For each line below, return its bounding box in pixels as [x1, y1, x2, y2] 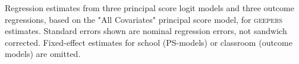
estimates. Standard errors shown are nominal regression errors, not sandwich [5, 25, 287, 37]
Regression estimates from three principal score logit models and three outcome [5, 2, 294, 14]
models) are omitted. [5, 48, 81, 60]
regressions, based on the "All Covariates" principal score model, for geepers [5, 13, 283, 25]
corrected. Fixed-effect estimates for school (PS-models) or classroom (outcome [5, 36, 292, 48]
